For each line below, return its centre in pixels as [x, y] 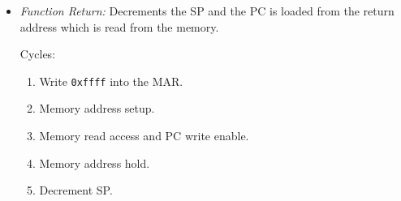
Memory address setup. [97, 108]
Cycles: [38, 54]
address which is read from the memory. [119, 26]
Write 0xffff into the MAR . [111, 81]
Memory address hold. [95, 163]
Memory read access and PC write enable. [144, 136]
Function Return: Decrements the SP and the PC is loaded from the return [207, 11]
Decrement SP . [76, 190]
